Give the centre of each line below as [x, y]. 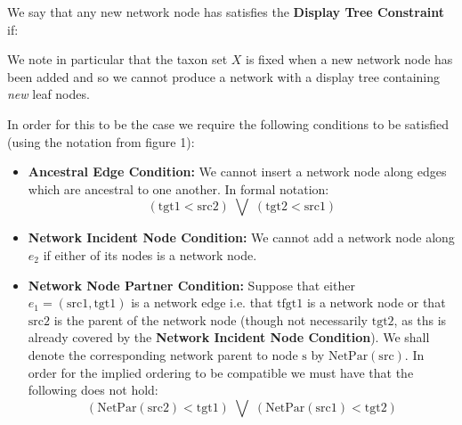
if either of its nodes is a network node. [150, 254]
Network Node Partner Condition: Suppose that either [191, 285]
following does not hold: [93, 390]
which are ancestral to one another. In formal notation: [178, 188]
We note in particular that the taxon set [118, 59]
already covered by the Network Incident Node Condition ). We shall [229, 337]
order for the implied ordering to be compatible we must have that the [221, 372]
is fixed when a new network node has [349, 59]
